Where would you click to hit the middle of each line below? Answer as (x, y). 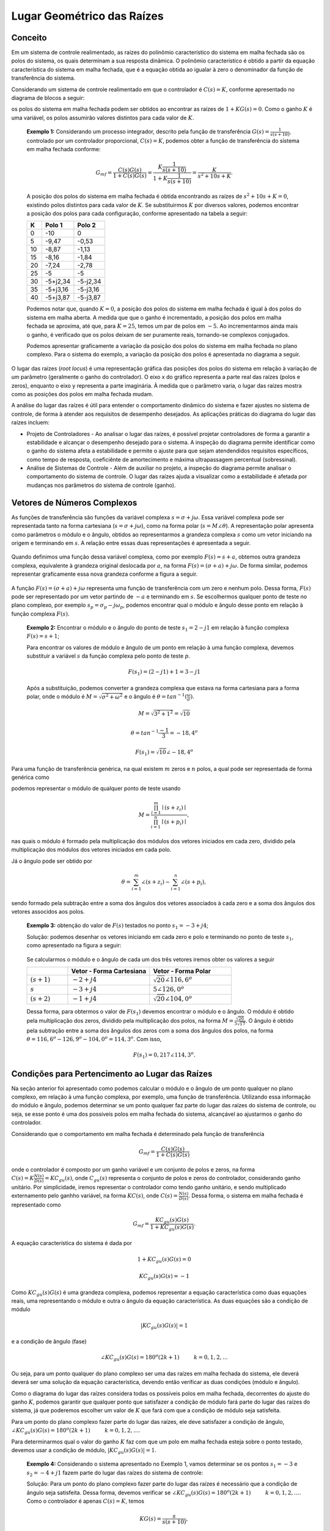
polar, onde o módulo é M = (62, 697)
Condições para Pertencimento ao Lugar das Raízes (112, 1074)
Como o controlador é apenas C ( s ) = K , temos (86, 1501)
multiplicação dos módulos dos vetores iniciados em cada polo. (91, 850)
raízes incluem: (31, 423)
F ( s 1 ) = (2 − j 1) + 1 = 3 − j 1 (164, 672)
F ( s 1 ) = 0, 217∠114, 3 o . (164, 1055)
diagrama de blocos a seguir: (48, 98)
